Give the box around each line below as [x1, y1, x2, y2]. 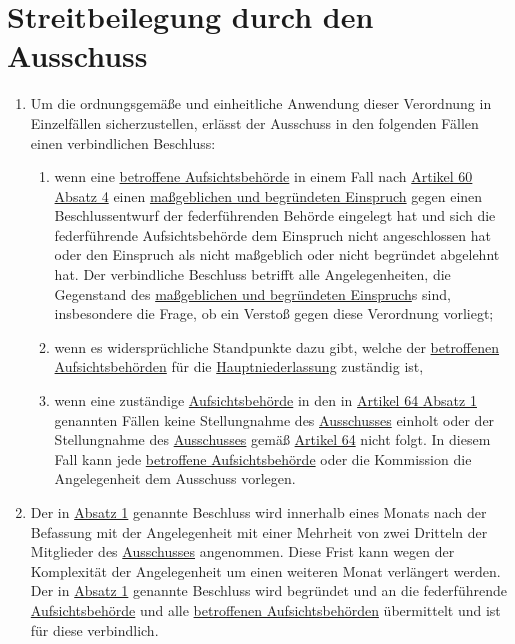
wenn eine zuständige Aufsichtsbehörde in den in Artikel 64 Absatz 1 [54, 390, 477, 411]
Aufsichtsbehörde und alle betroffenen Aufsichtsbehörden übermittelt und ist [30, 599, 501, 620]
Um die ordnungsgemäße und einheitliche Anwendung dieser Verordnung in [30, 93, 492, 114]
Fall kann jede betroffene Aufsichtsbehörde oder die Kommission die [54, 448, 472, 469]
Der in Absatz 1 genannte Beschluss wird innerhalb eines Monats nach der [30, 502, 487, 522]
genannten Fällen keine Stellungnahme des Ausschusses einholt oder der [54, 409, 495, 430]
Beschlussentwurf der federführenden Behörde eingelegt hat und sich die [54, 205, 496, 226]
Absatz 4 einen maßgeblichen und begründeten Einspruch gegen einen [54, 185, 483, 206]
